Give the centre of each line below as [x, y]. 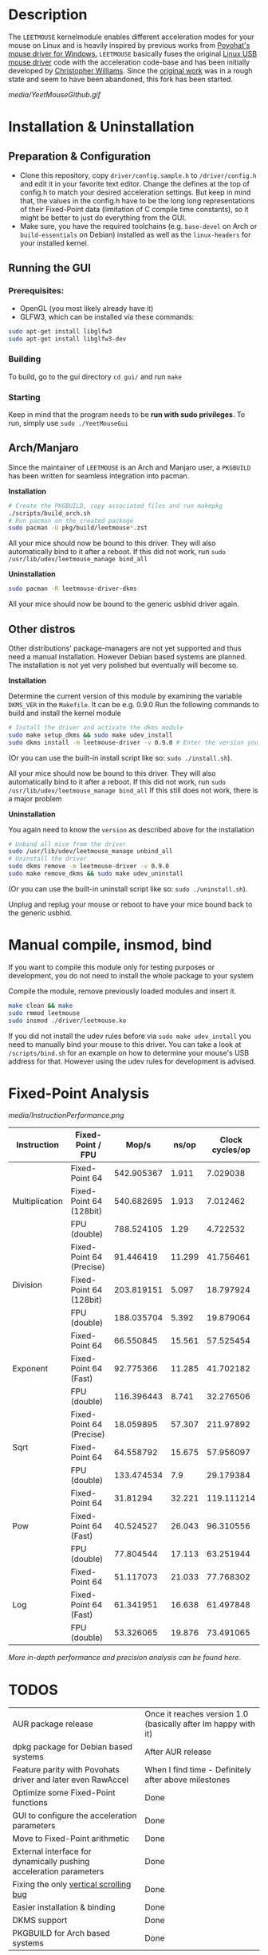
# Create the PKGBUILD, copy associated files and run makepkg [116, 505]
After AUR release [178, 1752]
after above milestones [187, 1780]
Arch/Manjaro [43, 448]
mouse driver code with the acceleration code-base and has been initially [129, 62]
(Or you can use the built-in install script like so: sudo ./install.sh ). [120, 757]
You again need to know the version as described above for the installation [132, 829]
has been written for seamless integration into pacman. [99, 475]
